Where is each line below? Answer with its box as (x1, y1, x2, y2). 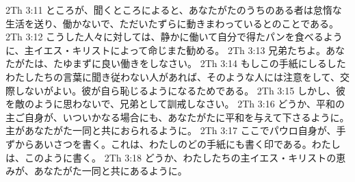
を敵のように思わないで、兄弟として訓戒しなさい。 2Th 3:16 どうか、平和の (5, 96, 345, 111)
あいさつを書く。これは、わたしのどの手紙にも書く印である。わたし (34, 136, 341, 151)
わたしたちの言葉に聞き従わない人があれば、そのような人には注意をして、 (5, 69, 340, 83)
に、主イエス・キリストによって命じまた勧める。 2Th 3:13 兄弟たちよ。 (5, 42, 326, 57)
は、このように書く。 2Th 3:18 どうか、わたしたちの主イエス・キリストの (5, 150, 337, 164)
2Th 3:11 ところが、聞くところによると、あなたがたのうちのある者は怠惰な (5, 3, 342, 16)
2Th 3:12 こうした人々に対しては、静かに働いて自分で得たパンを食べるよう (5, 29, 343, 44)
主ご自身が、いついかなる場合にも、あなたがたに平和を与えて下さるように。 (5, 109, 350, 124)
